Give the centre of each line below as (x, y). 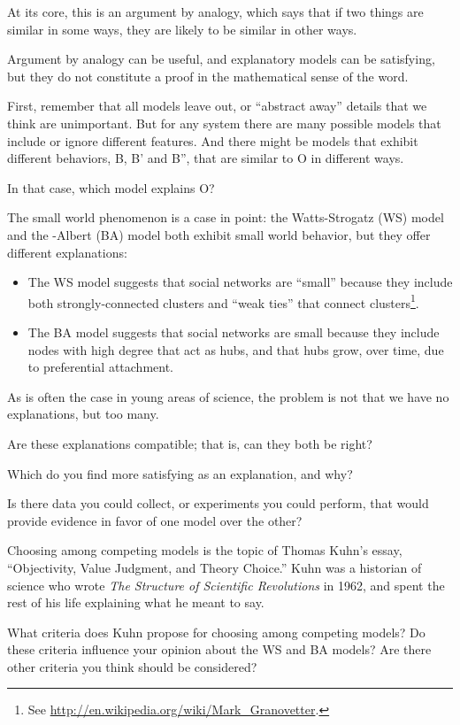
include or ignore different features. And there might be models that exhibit (213, 140)
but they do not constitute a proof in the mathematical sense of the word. (208, 76)
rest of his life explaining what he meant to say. (136, 602)
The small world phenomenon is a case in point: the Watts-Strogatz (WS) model (226, 217)
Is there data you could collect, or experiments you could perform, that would (218, 503)
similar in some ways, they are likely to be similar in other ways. (182, 29)
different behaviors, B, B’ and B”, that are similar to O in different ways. (206, 158)
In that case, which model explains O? (111, 187)
